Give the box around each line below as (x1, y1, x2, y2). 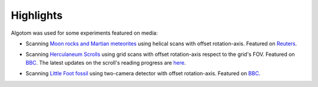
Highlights (11, 9, 63, 22)
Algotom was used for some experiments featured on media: (11, 29, 158, 36)
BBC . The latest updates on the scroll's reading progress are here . (25, 59, 186, 66)
